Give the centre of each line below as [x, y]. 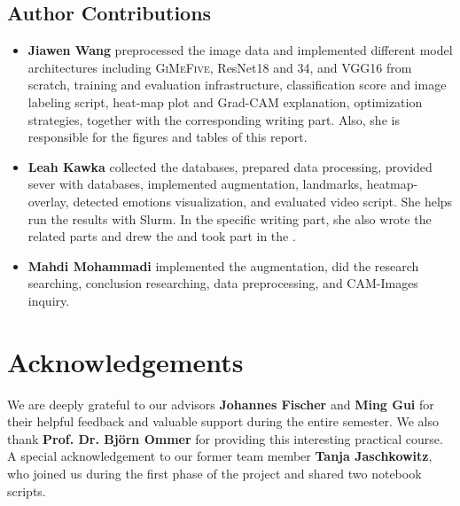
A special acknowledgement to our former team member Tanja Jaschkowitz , [220, 456]
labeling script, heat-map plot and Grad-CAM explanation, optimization [225, 101]
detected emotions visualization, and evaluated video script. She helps [263, 201]
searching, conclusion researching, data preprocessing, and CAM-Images [223, 283]
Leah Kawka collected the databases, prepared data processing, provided [230, 166]
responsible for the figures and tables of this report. [168, 137]
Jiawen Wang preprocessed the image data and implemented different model [240, 50]
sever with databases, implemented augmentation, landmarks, [195, 184]
